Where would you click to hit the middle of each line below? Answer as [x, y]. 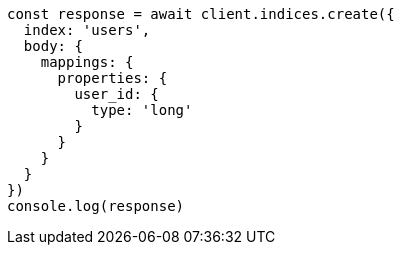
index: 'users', [87, 30]
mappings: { [87, 62]
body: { [53, 46]
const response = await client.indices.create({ [201, 14]
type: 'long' [142, 110]
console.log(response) [96, 206]
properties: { [112, 78]
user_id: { [116, 94]
